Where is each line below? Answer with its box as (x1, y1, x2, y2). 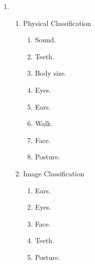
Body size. (35, 68, 67, 78)
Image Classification (23, 168, 85, 178)
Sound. (35, 34, 56, 45)
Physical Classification (23, 17, 92, 28)
